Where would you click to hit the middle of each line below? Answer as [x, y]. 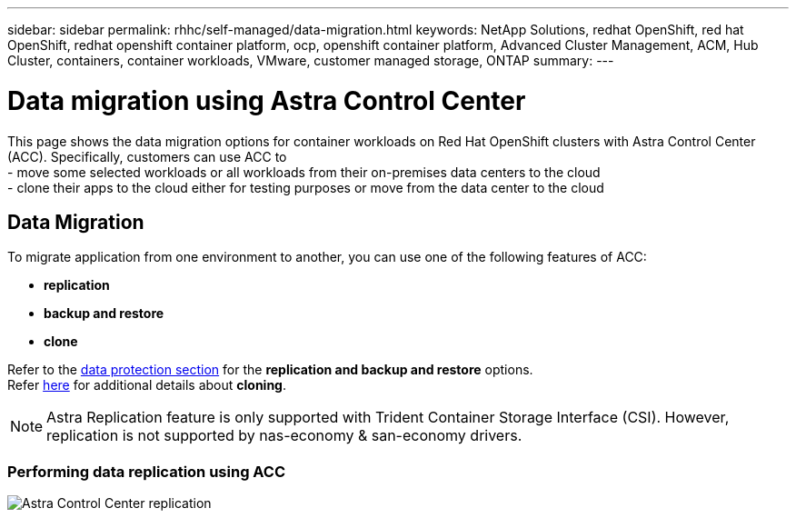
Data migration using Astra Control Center [267, 100]
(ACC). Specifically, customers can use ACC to [147, 156]
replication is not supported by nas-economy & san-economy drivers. [284, 436]
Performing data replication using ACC [147, 471]
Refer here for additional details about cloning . [147, 385]
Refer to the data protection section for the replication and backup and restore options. [270, 370]
